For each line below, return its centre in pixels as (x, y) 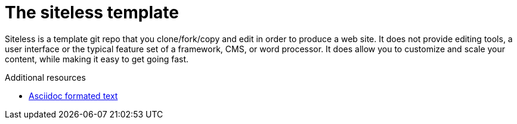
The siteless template (92, 12)
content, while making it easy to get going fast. (97, 59)
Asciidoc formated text (73, 96)
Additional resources (45, 77)
